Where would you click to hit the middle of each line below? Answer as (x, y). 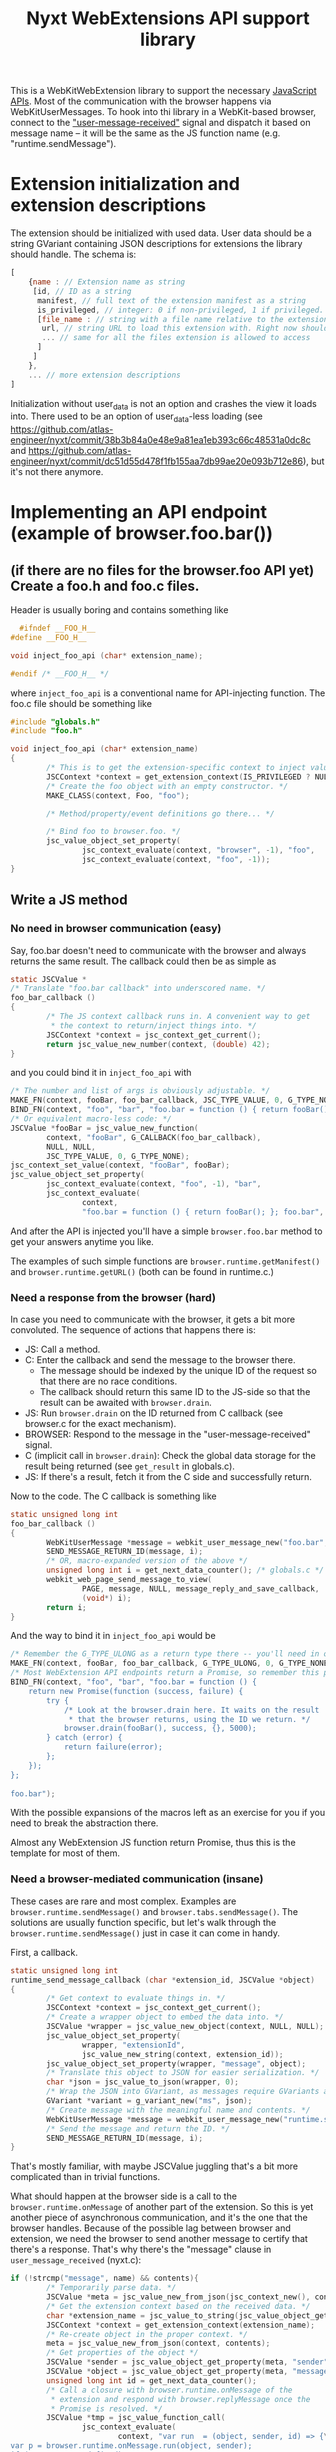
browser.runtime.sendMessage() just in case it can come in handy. (145, 1933)
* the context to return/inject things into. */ (153, 1025)
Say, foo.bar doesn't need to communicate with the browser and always (158, 950)
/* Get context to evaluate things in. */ (136, 1998)
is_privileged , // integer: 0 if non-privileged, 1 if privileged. (180, 310)
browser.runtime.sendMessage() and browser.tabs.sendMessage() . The (154, 1911)
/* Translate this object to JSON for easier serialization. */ (183, 2073)
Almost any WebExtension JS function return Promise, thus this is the (153, 1843)
